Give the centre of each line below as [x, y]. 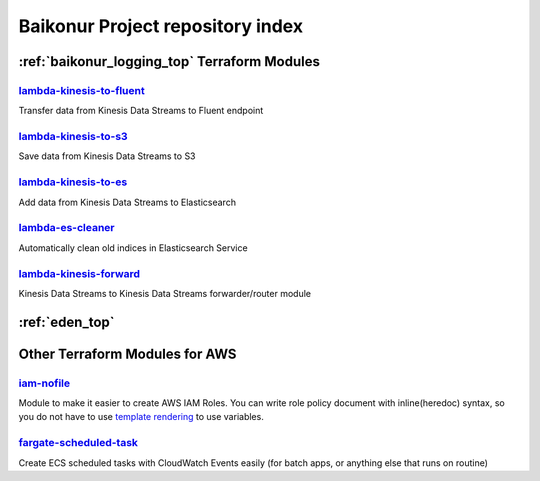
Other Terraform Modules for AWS [127, 353]
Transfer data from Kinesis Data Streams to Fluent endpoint [141, 111]
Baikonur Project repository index [161, 26]
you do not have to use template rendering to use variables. [141, 417]
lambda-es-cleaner [66, 228]
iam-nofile [44, 383]
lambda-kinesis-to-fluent [81, 90]
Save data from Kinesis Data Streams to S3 [107, 156]
